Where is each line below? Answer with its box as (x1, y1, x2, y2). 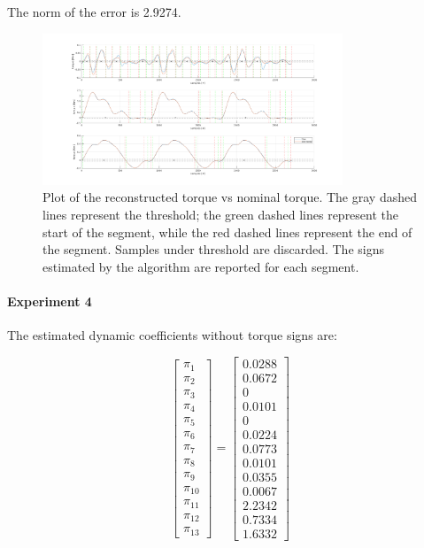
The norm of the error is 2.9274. (7, 3, 181, 20)
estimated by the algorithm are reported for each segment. (42, 257, 359, 275)
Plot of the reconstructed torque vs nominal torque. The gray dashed (42, 188, 417, 206)
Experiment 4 (7, 291, 92, 310)
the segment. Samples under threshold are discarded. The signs (42, 240, 384, 259)
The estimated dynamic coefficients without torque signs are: (7, 326, 337, 344)
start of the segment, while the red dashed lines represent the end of (42, 222, 412, 241)
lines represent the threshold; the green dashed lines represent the (42, 205, 399, 224)
